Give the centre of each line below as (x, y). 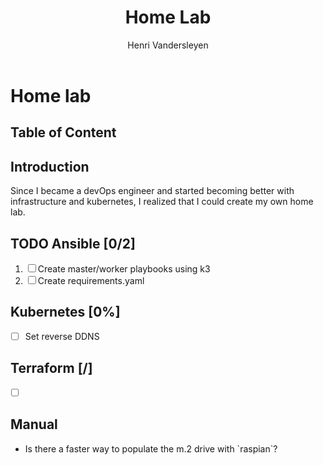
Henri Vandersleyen (168, 45)
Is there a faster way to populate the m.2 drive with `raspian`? (151, 448)
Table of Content (63, 132)
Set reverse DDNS (62, 336)
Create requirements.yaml (91, 280)
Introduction (50, 166)
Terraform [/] (51, 368)
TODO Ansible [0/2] (73, 243)
